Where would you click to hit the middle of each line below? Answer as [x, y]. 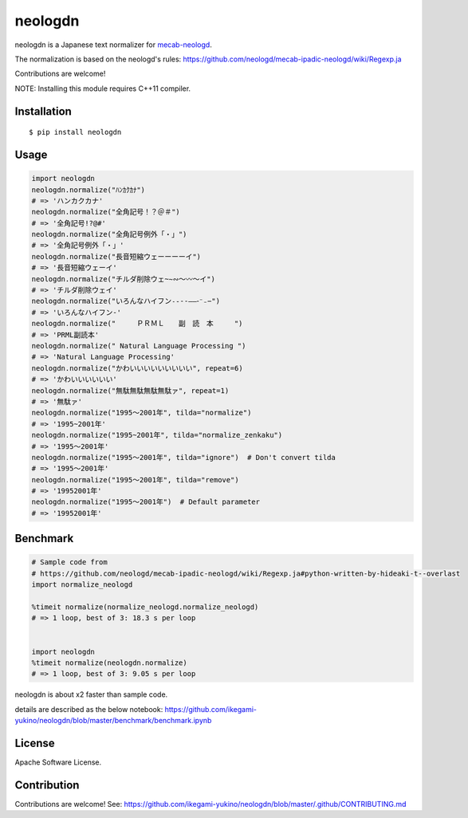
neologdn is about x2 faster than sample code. [91, 694]
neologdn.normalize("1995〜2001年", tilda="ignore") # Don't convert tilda [184, 457]
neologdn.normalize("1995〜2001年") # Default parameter [146, 502]
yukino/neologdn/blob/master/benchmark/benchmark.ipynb [113, 721]
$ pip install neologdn [75, 132]
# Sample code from [69, 562]
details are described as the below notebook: [89, 709]
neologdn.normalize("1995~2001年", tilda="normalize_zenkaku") [157, 435]
